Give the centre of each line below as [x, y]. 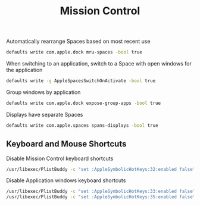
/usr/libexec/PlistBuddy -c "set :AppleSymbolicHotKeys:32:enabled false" [101, 169]
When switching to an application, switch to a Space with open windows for [99, 64]
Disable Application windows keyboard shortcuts [66, 180]
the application [24, 70]
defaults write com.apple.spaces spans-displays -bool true [82, 125]
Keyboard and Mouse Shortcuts [66, 144]
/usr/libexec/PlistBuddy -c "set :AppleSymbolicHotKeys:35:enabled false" [101, 197]
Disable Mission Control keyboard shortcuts [60, 158]
